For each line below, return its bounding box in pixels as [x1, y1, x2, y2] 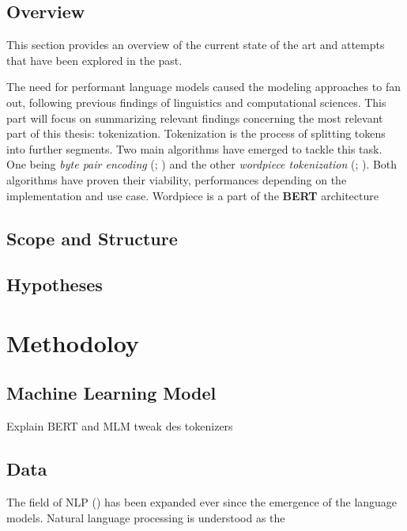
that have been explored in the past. [6, 51, 183, 68]
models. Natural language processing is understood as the [6, 509, 285, 525]
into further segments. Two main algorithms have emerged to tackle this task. [6, 140, 383, 157]
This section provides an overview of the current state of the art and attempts [6, 36, 385, 53]
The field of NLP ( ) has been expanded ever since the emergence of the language [6, 494, 398, 510]
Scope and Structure [6, 226, 178, 250]
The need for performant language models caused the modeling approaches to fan [6, 78, 401, 95]
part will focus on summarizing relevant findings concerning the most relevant [6, 109, 383, 126]
